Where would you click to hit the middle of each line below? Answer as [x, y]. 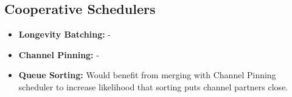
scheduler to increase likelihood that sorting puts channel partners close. [153, 86]
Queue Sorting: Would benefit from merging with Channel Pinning [147, 75]
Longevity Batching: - [64, 34]
